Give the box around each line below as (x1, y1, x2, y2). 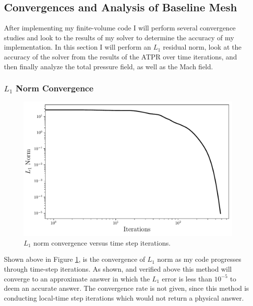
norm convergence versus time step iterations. (33, 237, 171, 248)
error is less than (162, 273, 212, 283)
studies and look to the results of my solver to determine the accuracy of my (4, 32, 234, 42)
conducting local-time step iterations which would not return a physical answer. (4, 292, 244, 303)
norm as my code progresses (157, 254, 242, 264)
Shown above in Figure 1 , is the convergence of (4, 254, 145, 264)
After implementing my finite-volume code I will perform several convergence (4, 23, 236, 33)
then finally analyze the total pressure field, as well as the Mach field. (4, 61, 213, 71)
